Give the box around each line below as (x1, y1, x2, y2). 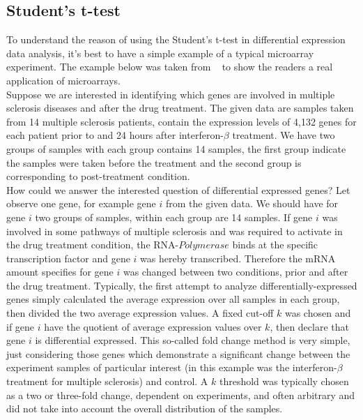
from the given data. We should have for (165, 196, 339, 211)
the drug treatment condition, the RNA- (6, 237, 179, 252)
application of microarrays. (6, 73, 121, 87)
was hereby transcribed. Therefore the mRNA (140, 250, 336, 265)
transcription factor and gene (6, 250, 130, 265)
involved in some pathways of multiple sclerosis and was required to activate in (6, 223, 343, 238)
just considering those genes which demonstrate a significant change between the (6, 346, 350, 361)
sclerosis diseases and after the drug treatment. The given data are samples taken (6, 100, 354, 115)
